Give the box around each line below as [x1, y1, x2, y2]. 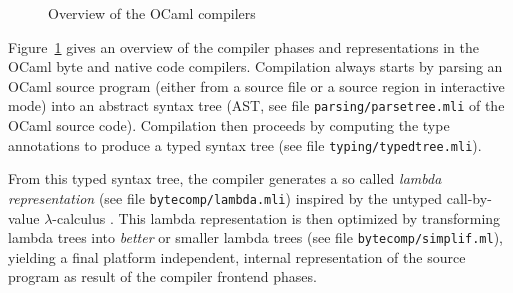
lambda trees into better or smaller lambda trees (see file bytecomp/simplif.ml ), [8, 227, 503, 248]
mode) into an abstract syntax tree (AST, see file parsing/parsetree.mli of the [8, 95, 505, 116]
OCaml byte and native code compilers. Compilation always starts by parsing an [8, 56, 503, 77]
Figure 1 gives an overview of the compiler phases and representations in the [8, 36, 479, 57]
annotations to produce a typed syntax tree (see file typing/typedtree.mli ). [8, 134, 482, 155]
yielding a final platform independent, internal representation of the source [8, 246, 466, 267]
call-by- [446, 187, 492, 208]
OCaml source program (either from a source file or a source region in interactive [8, 75, 505, 96]
